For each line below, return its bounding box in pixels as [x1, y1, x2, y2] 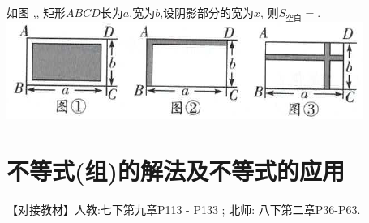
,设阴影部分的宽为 [160, 4, 255, 20]
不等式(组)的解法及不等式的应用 [6, 153, 345, 187]
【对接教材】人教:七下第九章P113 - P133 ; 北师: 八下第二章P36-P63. [6, 200, 361, 217]
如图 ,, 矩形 [6, 4, 67, 20]
